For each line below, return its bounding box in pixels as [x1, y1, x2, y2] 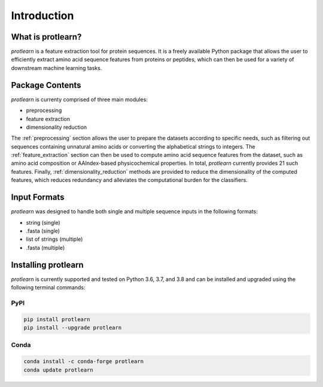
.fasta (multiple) [26, 244, 65, 251]
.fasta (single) [26, 227, 60, 234]
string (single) [26, 219, 60, 226]
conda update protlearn [23, 366, 94, 373]
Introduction [11, 9, 74, 22]
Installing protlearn [11, 259, 84, 270]
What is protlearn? [11, 32, 82, 42]
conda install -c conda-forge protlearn [23, 358, 144, 365]
